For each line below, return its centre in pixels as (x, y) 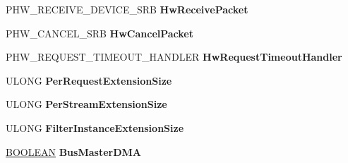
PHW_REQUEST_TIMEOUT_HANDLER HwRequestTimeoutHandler (174, 57)
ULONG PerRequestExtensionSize (89, 80)
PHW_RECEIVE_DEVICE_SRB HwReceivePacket (127, 9)
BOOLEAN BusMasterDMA (73, 151)
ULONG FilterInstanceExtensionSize (95, 127)
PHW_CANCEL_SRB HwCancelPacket (100, 33)
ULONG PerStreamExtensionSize (86, 104)
